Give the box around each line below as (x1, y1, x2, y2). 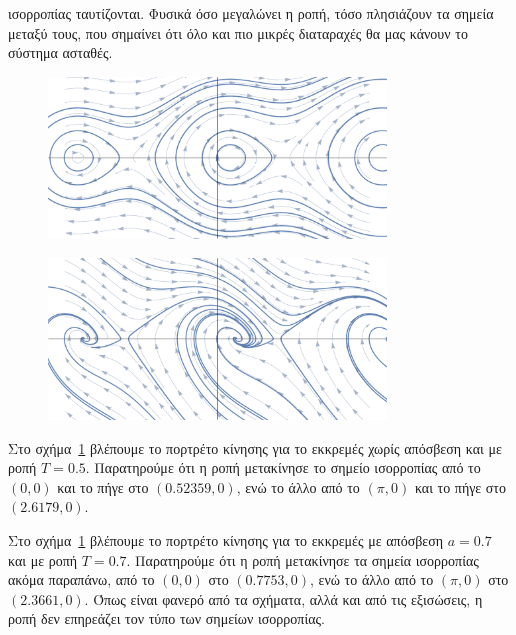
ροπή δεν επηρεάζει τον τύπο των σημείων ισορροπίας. (8, 608, 325, 629)
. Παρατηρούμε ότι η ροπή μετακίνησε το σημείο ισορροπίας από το (85, 457, 481, 478)
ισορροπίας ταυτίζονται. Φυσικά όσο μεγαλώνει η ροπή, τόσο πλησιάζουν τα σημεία (8, 3, 494, 23)
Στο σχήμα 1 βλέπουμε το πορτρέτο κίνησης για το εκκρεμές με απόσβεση (8, 529, 444, 550)
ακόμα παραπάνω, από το (8, 569, 155, 590)
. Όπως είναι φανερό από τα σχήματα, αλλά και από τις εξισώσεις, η (84, 588, 483, 609)
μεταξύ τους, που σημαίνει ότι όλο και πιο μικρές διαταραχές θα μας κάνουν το (8, 22, 468, 43)
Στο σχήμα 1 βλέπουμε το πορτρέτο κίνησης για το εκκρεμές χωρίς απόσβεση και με (8, 437, 502, 458)
